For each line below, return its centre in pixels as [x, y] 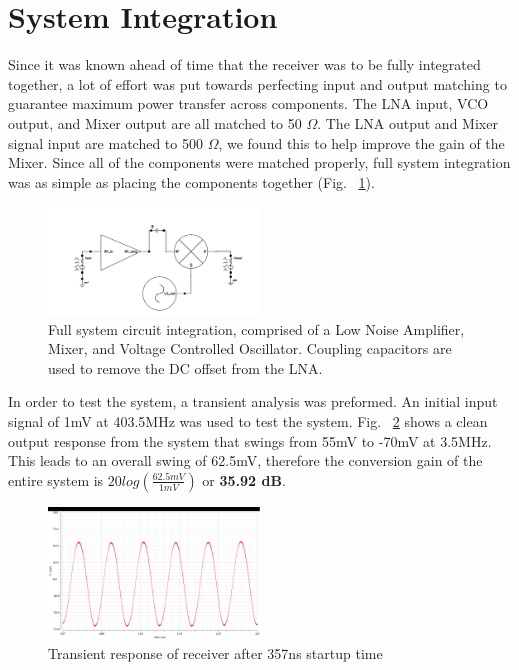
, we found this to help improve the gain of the [361, 142]
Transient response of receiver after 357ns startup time [215, 652]
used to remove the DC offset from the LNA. [185, 367]
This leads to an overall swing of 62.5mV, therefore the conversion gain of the [245, 460]
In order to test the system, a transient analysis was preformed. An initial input [253, 401]
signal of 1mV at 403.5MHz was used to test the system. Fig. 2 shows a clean [248, 420]
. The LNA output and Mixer [407, 122]
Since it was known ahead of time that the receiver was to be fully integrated [244, 64]
